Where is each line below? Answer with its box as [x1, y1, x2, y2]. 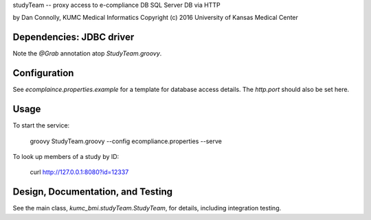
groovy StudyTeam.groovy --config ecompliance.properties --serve [30, 137, 223, 145]
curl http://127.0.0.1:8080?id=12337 [30, 168, 129, 176]
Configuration [12, 67, 74, 79]
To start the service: [12, 121, 70, 130]
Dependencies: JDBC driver [12, 32, 135, 43]
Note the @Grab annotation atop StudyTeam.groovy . [12, 49, 162, 58]
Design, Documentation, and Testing [12, 186, 173, 198]
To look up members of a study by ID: [12, 152, 120, 160]
